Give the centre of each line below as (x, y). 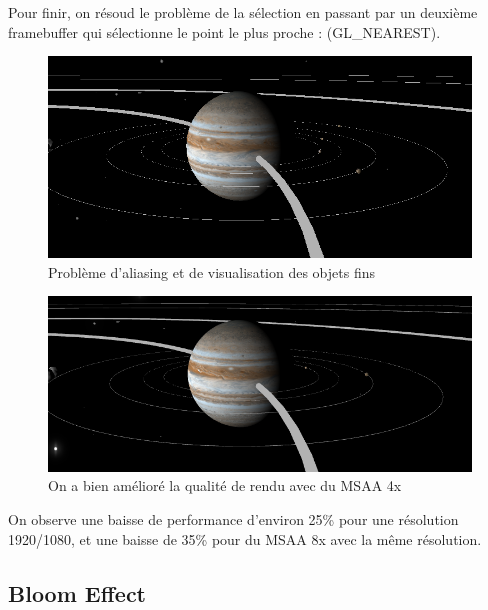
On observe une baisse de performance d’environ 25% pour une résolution (233, 518)
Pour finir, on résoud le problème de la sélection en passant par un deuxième (243, 12)
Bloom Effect (77, 592)
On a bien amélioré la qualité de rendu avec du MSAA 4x (225, 485)
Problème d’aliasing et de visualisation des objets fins (211, 271)
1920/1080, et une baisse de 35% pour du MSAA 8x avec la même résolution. (245, 538)
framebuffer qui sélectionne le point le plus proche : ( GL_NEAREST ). (224, 31)
